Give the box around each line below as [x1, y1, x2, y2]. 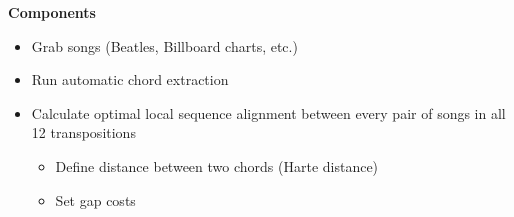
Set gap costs [55, 189, 136, 210]
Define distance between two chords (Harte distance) [55, 155, 379, 176]
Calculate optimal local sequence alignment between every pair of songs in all [31, 102, 506, 123]
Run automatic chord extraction [31, 69, 229, 90]
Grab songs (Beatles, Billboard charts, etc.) [31, 35, 298, 56]
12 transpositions [31, 122, 136, 143]
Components [8, 2, 96, 22]
